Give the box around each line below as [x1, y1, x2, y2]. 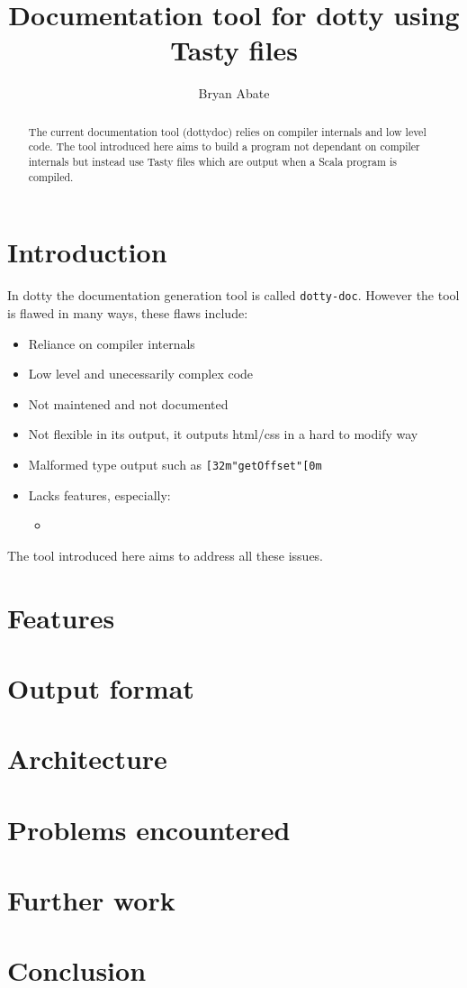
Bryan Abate [198, 84, 270, 103]
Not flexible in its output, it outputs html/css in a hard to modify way [28, 425, 418, 444]
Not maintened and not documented [28, 394, 229, 413]
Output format [7, 669, 194, 706]
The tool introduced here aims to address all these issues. [7, 545, 324, 564]
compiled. [28, 169, 74, 184]
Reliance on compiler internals [28, 334, 195, 352]
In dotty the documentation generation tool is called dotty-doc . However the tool [7, 286, 460, 305]
